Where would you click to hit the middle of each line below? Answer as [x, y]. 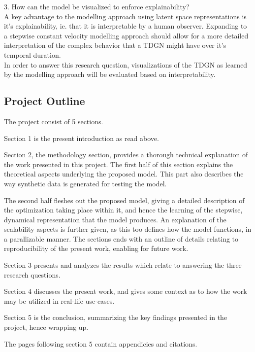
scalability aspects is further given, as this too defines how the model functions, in [128, 229]
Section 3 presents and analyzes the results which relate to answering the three [123, 265]
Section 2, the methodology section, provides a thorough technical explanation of [126, 155]
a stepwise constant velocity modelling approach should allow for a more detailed [126, 35]
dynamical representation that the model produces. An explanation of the [115, 219]
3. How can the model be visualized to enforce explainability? [97, 6]
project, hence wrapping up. [46, 327]
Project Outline [45, 101]
